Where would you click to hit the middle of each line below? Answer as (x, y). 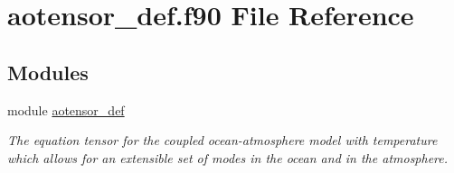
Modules (48, 72)
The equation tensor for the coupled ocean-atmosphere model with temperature (222, 140)
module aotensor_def (66, 109)
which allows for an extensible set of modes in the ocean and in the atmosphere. (228, 157)
